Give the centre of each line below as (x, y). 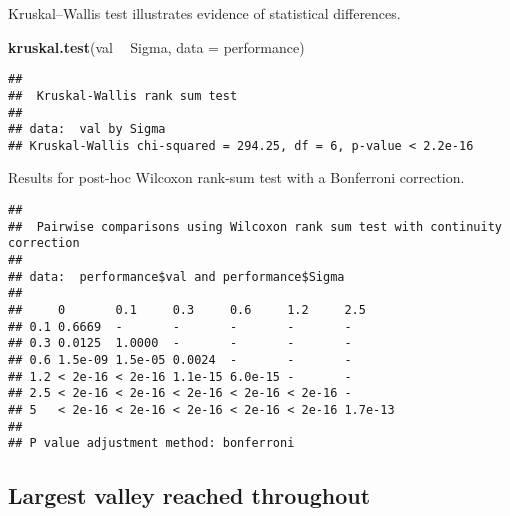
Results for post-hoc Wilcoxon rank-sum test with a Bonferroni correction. (236, 177)
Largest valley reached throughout (189, 495)
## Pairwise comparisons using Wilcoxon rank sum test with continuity (255, 226)
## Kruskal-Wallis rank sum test (123, 95)
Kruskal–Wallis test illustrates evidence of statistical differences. (204, 13)
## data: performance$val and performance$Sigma (176, 276)
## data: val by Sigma (87, 129)
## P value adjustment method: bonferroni (151, 443)
